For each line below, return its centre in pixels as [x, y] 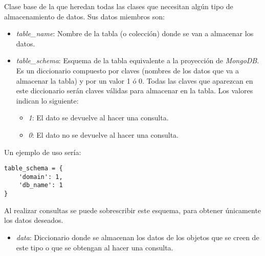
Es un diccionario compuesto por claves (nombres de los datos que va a [127, 70]
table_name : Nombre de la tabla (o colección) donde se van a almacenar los [135, 33]
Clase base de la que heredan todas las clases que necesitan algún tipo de [119, 6]
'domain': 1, [41, 177]
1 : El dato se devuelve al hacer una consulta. [98, 118]
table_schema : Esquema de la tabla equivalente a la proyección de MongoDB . [138, 60]
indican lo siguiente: [47, 100]
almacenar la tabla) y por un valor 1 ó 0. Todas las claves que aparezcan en [135, 80]
